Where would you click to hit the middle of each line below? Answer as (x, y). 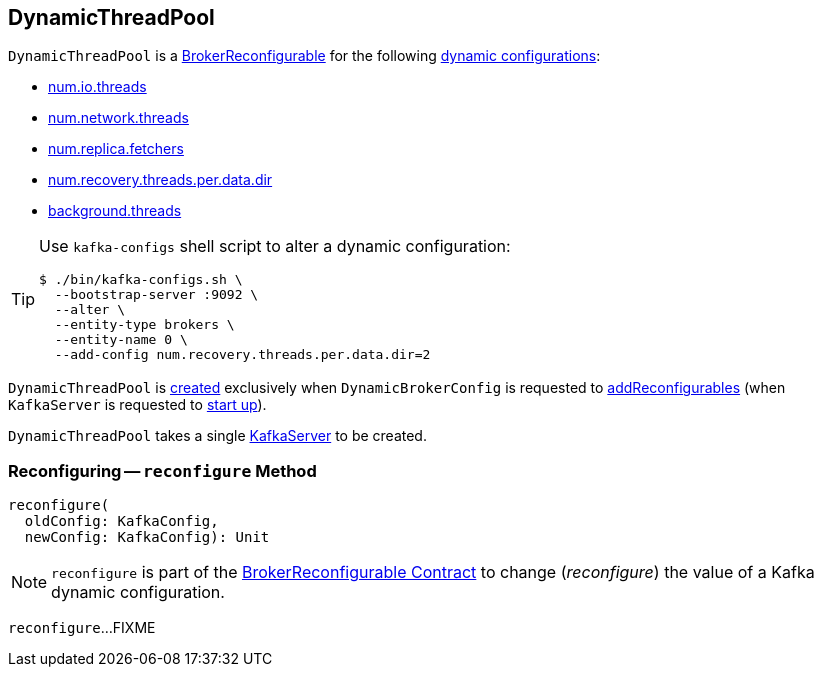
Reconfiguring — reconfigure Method (162, 470)
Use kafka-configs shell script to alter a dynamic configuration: (275, 246)
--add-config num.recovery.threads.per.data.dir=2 (242, 355)
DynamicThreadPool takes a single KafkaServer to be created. (217, 436)
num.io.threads (97, 87)
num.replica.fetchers (116, 149)
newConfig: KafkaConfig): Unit (147, 537)
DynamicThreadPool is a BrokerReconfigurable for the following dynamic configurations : (304, 56)
